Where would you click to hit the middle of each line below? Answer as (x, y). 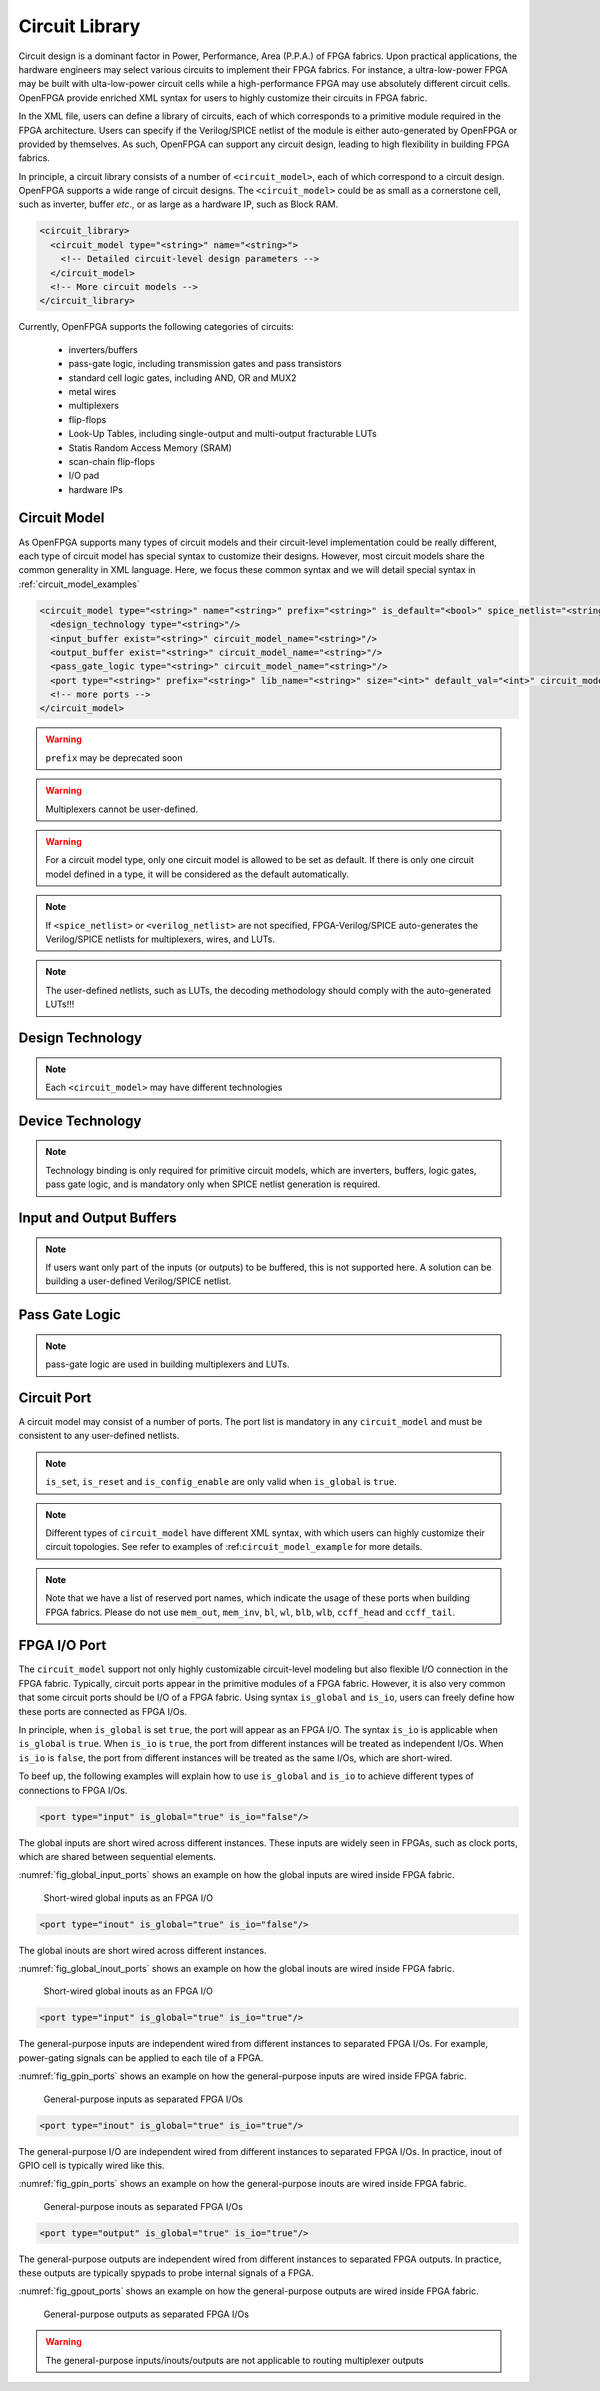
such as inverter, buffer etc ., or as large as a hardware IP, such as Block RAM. (178, 204)
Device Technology (80, 1120)
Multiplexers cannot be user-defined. (122, 809)
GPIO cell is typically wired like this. (91, 2165)
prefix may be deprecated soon (114, 757)
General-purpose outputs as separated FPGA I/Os (146, 2314)
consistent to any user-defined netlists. (99, 1436)
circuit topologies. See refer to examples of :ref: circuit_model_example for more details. (234, 1547)
